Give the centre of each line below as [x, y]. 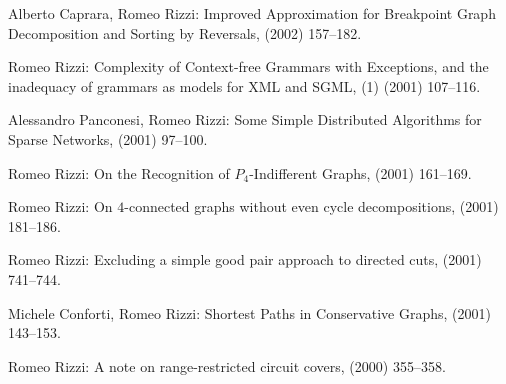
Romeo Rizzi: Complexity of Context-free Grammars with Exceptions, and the [248, 66]
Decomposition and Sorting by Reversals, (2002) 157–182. [185, 32]
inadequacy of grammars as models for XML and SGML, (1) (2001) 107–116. [244, 85]
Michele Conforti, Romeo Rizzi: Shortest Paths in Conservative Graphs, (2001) [249, 312]
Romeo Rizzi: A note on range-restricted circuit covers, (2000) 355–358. [227, 365]
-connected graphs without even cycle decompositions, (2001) [311, 206]
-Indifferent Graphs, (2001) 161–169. [360, 172]
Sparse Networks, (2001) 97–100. [108, 138]
